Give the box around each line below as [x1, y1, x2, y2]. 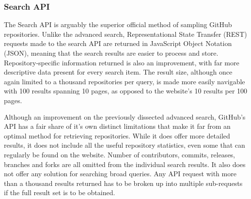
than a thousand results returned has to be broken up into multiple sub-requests [4, 178, 243, 188]
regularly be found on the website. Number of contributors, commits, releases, [4, 149, 235, 159]
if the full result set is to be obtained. [4, 187, 115, 198]
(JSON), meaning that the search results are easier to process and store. [4, 48, 219, 58]
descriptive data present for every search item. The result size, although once [4, 67, 233, 77]
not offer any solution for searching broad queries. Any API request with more [4, 168, 236, 179]
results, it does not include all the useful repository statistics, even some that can [4, 140, 245, 150]
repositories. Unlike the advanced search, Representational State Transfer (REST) [4, 29, 247, 39]
